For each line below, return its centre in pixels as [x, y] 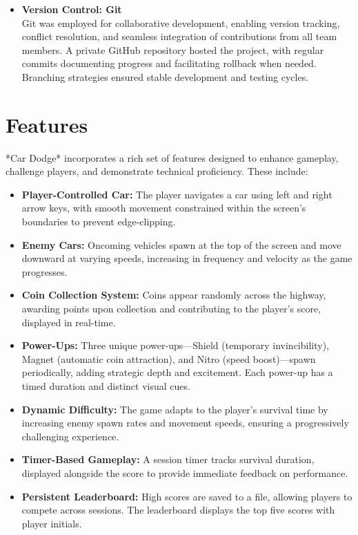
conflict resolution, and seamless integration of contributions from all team [179, 36]
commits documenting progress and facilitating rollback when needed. [169, 63]
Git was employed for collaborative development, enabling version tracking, [181, 22]
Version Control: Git [72, 9]
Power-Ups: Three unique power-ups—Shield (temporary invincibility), [175, 345]
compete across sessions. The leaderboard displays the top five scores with [178, 510]
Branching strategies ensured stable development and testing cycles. [165, 76]
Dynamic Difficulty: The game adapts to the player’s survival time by [175, 409]
